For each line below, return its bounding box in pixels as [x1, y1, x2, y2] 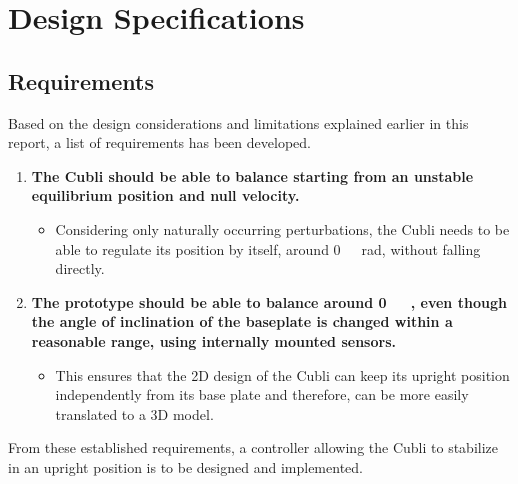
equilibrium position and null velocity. [31, 185, 300, 206]
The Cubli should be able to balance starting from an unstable [31, 165, 474, 186]
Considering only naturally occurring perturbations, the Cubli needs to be [55, 218, 510, 239]
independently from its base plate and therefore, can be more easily [55, 384, 469, 405]
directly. [55, 258, 105, 279]
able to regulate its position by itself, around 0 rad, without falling [55, 238, 481, 259]
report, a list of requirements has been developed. [8, 132, 311, 153]
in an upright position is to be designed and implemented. [8, 456, 363, 477]
